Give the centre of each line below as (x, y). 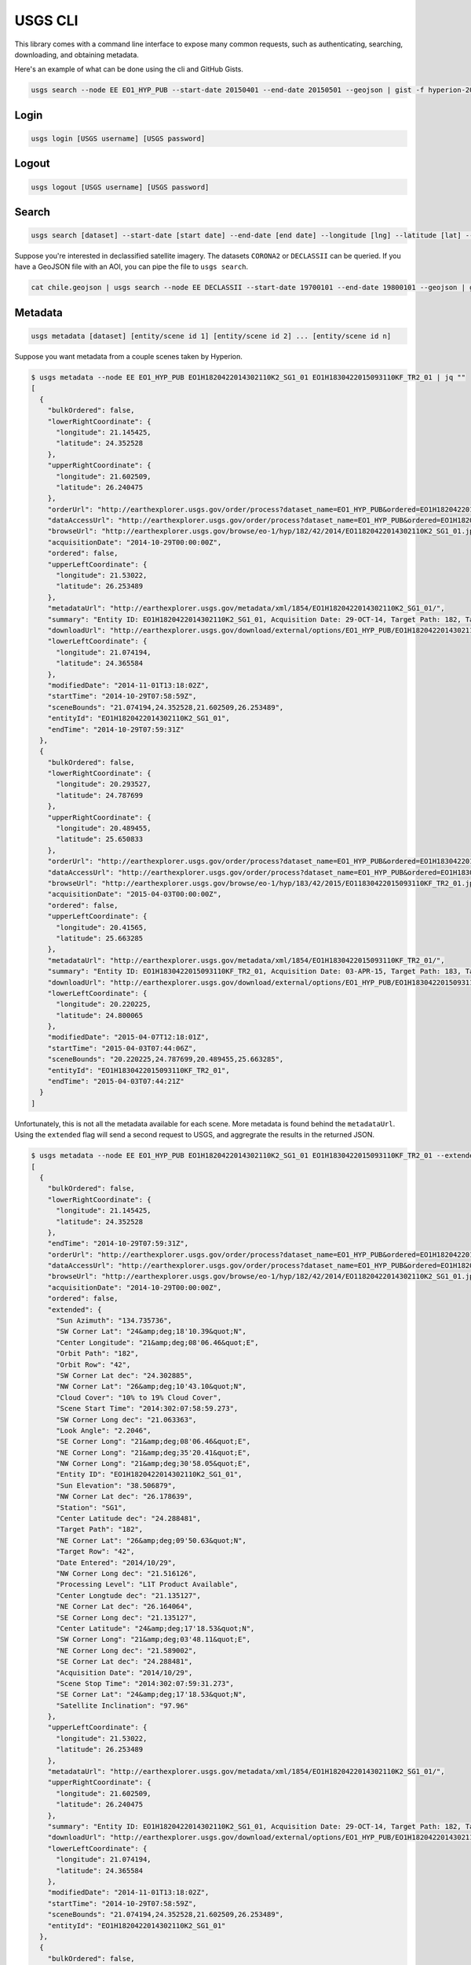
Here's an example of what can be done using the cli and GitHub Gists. (129, 69)
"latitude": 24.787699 (100, 795)
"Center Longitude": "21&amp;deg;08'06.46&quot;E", (157, 1342)
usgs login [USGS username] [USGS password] (118, 138)
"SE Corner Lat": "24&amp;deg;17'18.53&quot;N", (151, 1695)
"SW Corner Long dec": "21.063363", (126, 1420)
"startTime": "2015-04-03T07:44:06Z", (122, 1048)
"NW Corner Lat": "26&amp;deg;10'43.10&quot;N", (151, 1387)
